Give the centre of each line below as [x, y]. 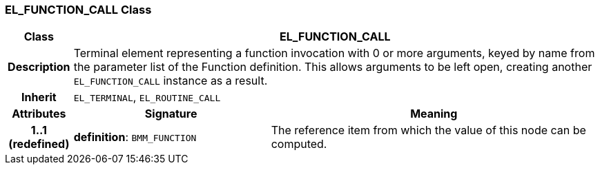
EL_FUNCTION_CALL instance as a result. [171, 81]
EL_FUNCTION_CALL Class [78, 10]
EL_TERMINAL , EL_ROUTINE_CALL [147, 97]
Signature [171, 114]
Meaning [434, 114]
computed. [299, 144]
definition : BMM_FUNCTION [135, 137]
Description [39, 67]
